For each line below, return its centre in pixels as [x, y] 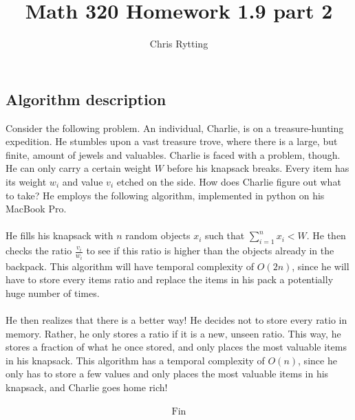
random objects [158, 235]
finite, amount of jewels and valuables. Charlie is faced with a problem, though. [173, 154]
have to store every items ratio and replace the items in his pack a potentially [170, 279]
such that [225, 235]
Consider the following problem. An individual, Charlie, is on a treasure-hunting [175, 128]
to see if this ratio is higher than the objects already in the [210, 251]
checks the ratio [39, 251]
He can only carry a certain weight [79, 168]
